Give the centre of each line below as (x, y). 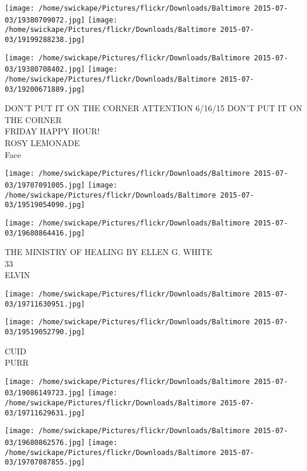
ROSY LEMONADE (42, 143)
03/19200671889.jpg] (45, 89)
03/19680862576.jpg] (45, 443)
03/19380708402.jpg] (45, 70)
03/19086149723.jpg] (45, 393)
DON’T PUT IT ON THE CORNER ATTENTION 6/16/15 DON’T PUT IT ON (153, 108)
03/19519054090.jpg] (45, 205)
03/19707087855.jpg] (45, 462)
